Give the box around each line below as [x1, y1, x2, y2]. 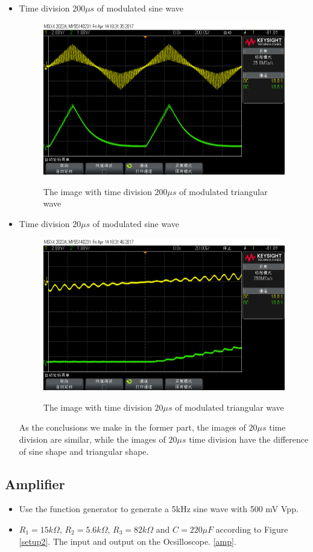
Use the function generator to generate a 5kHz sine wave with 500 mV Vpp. [19, 502, 299, 515]
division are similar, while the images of [19, 433, 166, 445]
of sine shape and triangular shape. [19, 444, 149, 457]
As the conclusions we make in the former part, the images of [19, 421, 246, 434]
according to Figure [215, 522, 288, 535]
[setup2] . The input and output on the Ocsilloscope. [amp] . [19, 534, 236, 547]
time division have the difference [189, 433, 309, 445]
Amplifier [5, 474, 65, 493]
